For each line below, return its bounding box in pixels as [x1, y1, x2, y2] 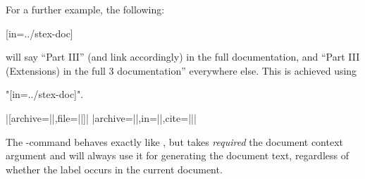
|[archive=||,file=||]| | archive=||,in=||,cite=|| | [6, 110, 197, 125]
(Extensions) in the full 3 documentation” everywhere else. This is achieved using [6, 63, 357, 78]
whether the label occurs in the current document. [6, 161, 223, 176]
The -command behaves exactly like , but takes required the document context [6, 134, 344, 149]
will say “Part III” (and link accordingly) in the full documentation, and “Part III [6, 49, 360, 64]
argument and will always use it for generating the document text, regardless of [6, 148, 349, 163]
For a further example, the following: [6, 2, 165, 16]
